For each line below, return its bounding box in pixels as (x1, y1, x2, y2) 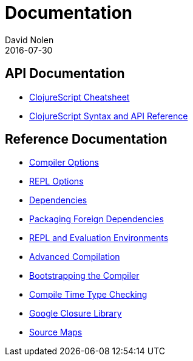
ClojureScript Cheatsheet (29, 91, 130, 102)
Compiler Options (29, 157, 99, 168)
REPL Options (29, 176, 84, 187)
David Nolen (5, 34, 54, 45)
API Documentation (5, 66, 125, 82)
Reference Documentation (5, 131, 168, 147)
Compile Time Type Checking (29, 289, 147, 300)
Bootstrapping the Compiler (29, 270, 140, 281)
